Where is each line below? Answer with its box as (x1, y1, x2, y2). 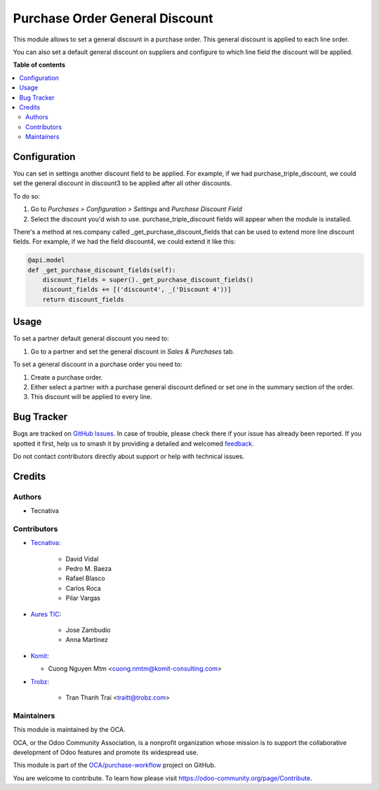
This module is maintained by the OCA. (13, 725, 126, 734)
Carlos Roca (65, 584, 101, 592)
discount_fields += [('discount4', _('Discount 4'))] (42, 286, 232, 294)
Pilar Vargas (65, 594, 101, 603)
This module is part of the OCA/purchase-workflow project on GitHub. (13, 761, 216, 770)
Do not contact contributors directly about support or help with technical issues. (13, 453, 245, 460)
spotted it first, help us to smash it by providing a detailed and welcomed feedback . (13, 439, 254, 448)
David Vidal (65, 554, 99, 563)
